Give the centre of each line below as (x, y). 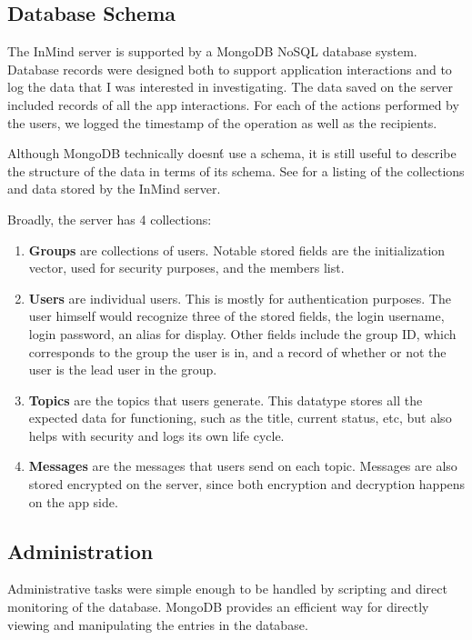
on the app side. (73, 501)
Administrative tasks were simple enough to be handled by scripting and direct (227, 589)
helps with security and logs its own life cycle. (156, 435)
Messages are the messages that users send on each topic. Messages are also (243, 466)
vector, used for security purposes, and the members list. (186, 268)
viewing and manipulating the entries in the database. (158, 624)
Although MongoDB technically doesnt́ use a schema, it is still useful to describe (232, 153)
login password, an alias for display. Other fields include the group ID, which (242, 333)
